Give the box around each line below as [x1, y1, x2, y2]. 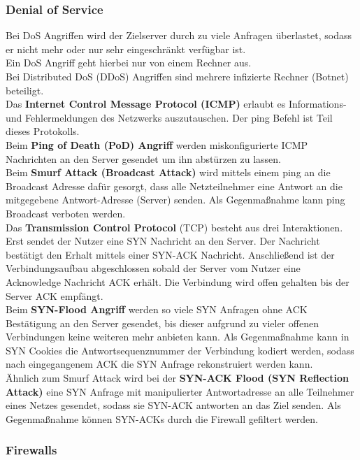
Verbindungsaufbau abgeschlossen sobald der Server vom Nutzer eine [6, 261, 301, 275]
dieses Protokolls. [6, 124, 80, 138]
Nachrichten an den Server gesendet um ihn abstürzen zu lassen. [6, 151, 282, 166]
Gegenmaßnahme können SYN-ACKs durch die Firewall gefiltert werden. [6, 411, 318, 426]
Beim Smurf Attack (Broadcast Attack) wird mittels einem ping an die [6, 165, 331, 180]
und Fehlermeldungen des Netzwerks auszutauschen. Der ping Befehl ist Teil [6, 110, 333, 124]
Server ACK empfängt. [6, 288, 103, 303]
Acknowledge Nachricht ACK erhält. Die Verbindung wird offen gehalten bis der [6, 274, 350, 289]
